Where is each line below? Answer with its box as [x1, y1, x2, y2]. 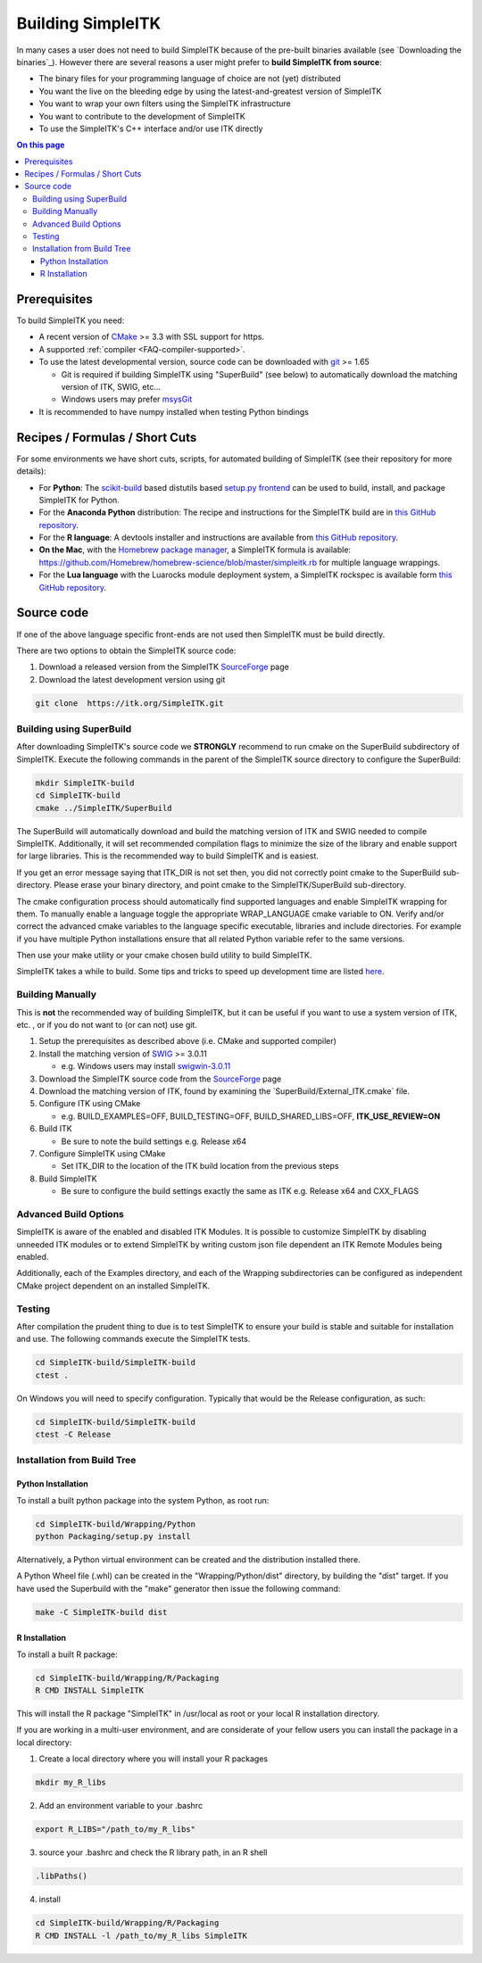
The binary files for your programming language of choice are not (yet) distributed [38, 73, 341, 84]
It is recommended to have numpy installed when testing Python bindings [38, 406, 310, 417]
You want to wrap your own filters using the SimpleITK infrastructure [38, 98, 291, 109]
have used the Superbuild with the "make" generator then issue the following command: [16, 1583, 341, 1594]
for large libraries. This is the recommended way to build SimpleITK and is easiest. [16, 850, 319, 861]
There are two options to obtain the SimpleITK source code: [16, 645, 237, 656]
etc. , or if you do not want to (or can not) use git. [16, 1020, 198, 1031]
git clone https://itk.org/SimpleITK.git [35, 698, 224, 708]
